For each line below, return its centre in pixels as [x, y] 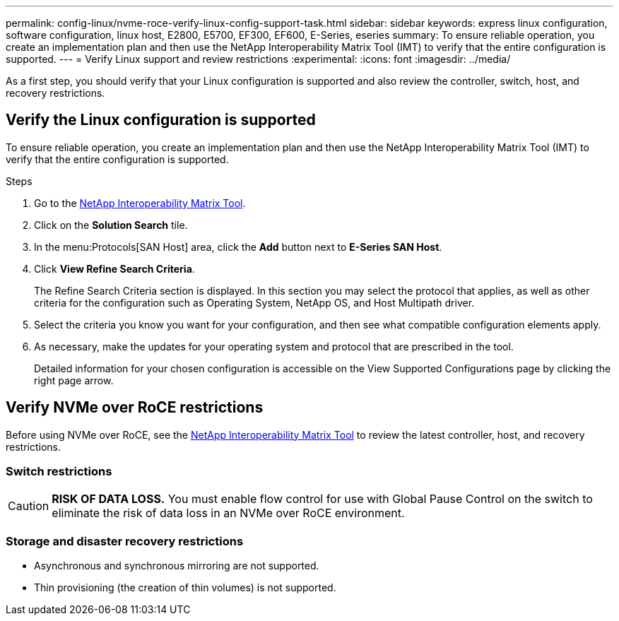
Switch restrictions [59, 472]
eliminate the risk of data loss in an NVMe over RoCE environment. [228, 513]
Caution [29, 506]
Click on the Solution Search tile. [111, 225]
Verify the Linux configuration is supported [161, 120]
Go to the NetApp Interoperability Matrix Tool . [140, 203]
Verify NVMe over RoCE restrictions [135, 408]
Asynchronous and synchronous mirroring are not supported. [177, 566]
